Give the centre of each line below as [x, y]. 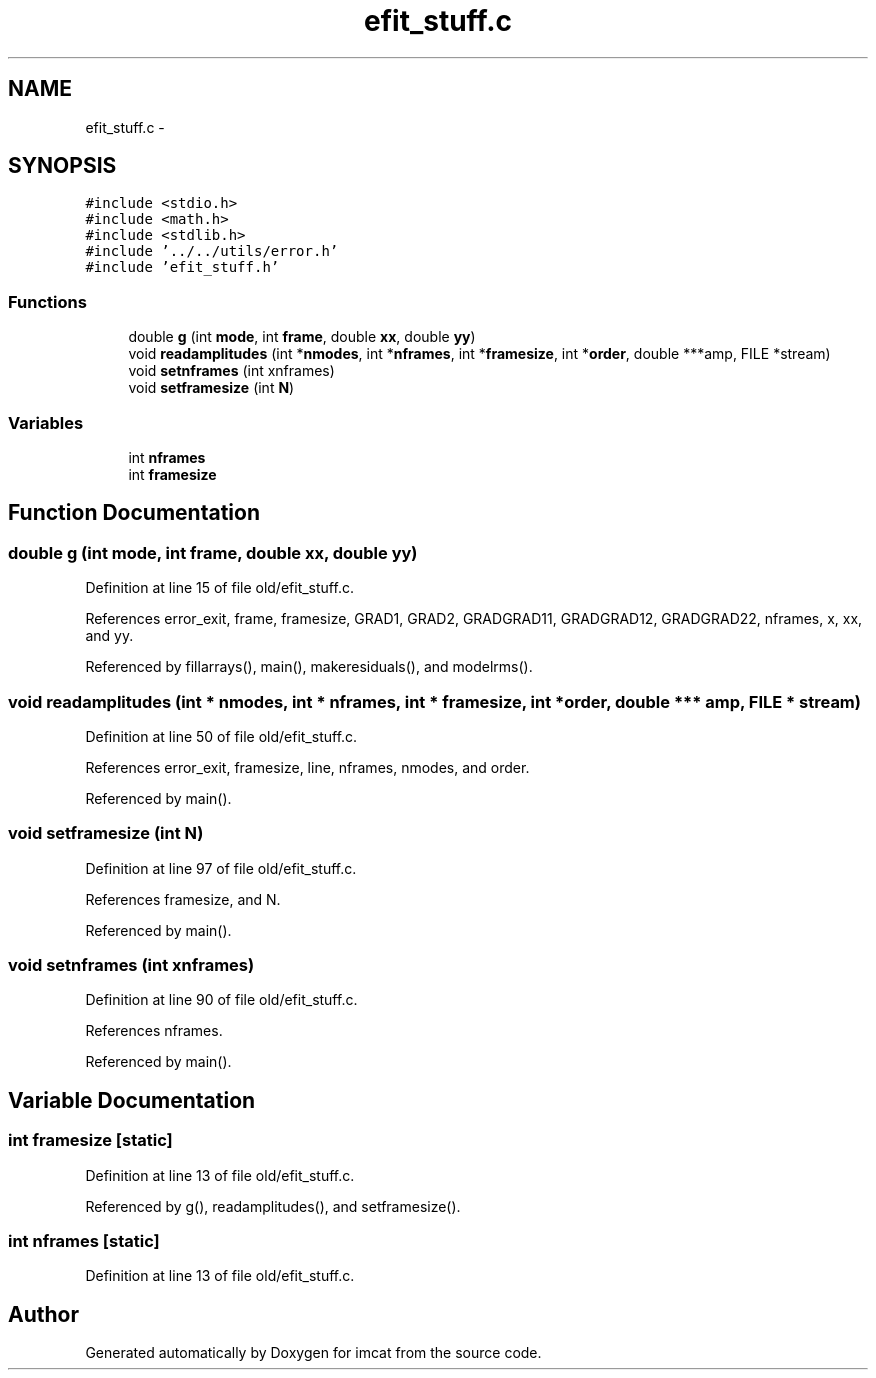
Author [43, 1314]
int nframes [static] [84, 1241]
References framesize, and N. [183, 899]
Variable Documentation [132, 1100]
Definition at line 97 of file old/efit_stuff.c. [221, 868]
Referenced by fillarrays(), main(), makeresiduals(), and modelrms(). [309, 667]
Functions [47, 301]
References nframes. [154, 1031]
